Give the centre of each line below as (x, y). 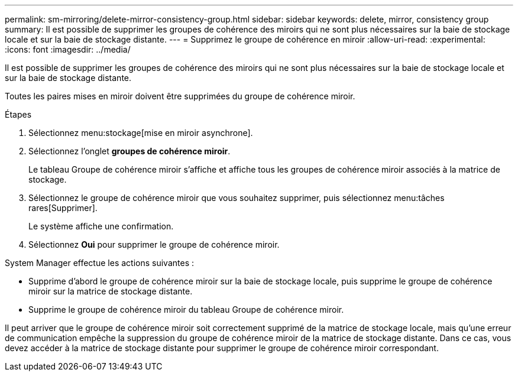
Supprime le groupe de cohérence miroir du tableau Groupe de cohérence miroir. (186, 309)
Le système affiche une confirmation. (101, 226)
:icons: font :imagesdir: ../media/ (68, 49)
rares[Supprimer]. (63, 208)
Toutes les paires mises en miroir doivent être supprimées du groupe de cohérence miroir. (180, 96)
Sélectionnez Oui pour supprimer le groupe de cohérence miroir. (154, 244)
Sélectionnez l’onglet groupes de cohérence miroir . (129, 151)
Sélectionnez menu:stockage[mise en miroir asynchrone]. (141, 133)
